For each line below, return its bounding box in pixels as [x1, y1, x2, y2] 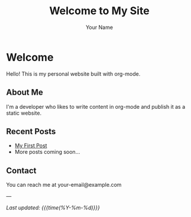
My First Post [14, 142, 47, 149]
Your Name [85, 24, 114, 31]
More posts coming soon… [14, 148, 80, 156]
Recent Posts [6, 126, 56, 137]
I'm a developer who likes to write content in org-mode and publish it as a [6, 103, 186, 110]
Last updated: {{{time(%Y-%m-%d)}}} [6, 204, 101, 211]
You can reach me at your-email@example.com [6, 182, 122, 189]
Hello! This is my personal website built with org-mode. [6, 70, 141, 77]
